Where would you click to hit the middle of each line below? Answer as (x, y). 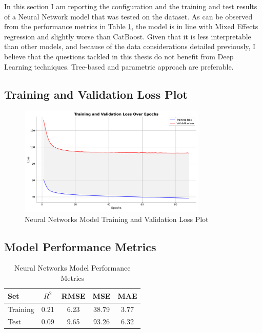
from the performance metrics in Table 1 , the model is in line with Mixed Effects (131, 26)
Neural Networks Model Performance (73, 268)
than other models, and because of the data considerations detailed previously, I (130, 46)
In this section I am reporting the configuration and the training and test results (131, 6)
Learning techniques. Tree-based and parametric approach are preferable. (119, 66)
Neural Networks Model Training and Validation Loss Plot (117, 219)
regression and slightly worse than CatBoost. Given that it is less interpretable (128, 36)
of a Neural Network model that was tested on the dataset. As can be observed (128, 16)
